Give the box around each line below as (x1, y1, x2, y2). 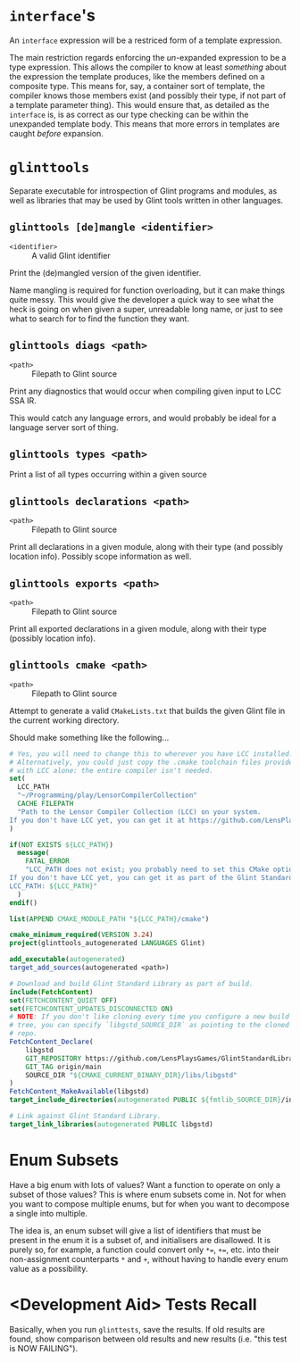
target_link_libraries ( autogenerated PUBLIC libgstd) (9, 1119, 214, 1129)
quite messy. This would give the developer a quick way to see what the (9, 294, 274, 304)
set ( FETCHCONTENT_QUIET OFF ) (9, 996, 118, 1005)
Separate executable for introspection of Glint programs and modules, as (9, 185, 278, 196)
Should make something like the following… (9, 732, 170, 743)
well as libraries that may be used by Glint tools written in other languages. (9, 195, 284, 205)
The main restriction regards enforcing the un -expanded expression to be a (9, 52, 287, 62)
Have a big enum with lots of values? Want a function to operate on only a (9, 1179, 281, 1190)
